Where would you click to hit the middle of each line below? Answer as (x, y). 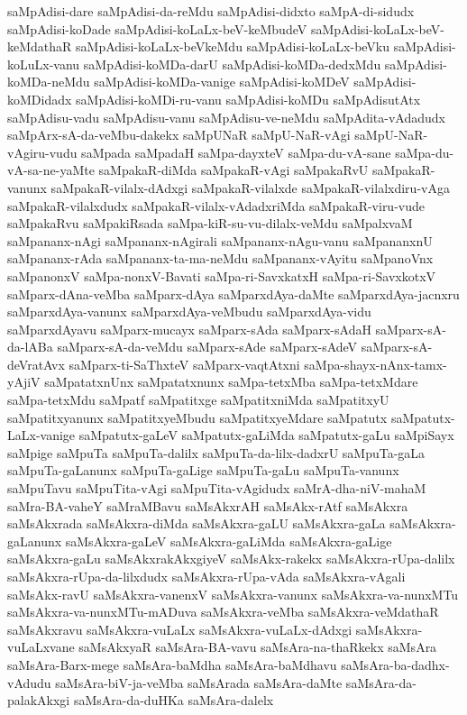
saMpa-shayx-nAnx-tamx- (375, 364)
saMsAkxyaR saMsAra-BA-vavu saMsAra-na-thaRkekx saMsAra (258, 647)
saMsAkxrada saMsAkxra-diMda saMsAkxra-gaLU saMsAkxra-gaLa (197, 523)
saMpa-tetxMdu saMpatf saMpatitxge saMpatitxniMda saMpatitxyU (198, 400)
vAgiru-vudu (42, 152)
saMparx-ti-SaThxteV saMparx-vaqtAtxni (184, 364)
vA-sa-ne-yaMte (51, 170)
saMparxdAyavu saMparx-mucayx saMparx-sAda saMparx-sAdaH (189, 329)
